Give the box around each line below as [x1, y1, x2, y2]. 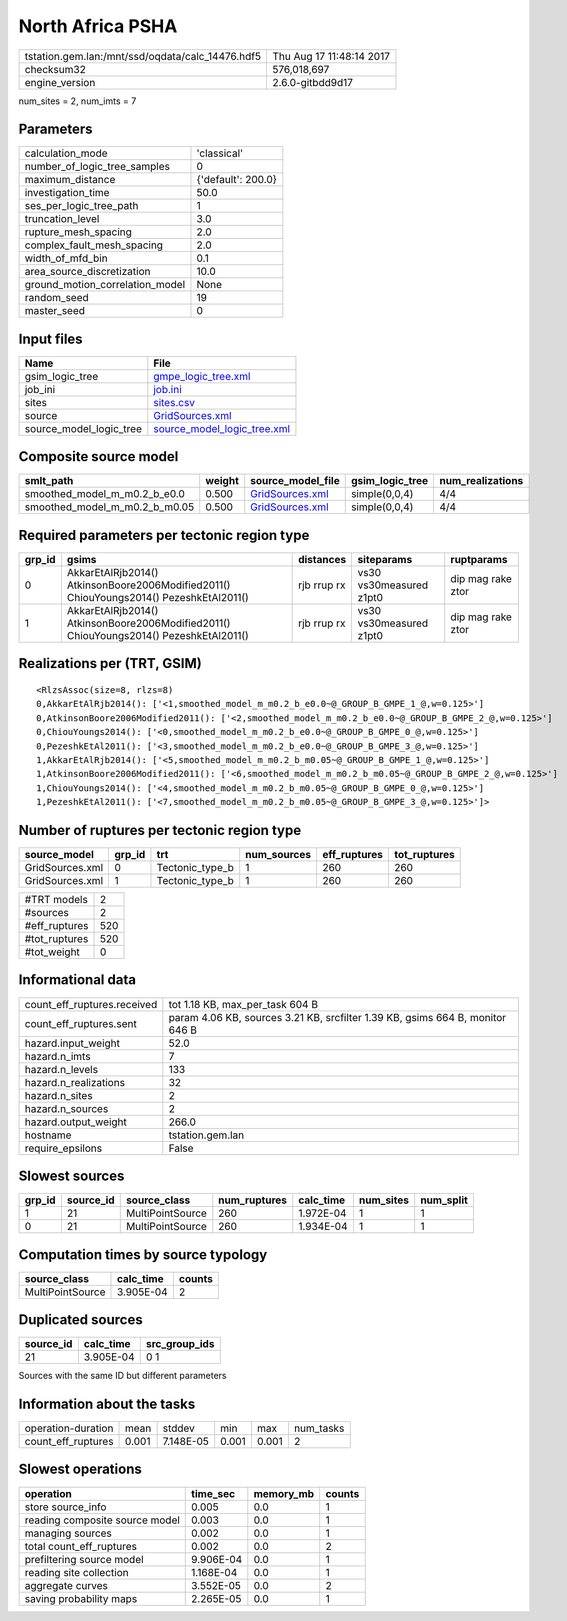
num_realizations [439, 474, 524, 488]
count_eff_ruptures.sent [24, 1016, 137, 1030]
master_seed [24, 304, 85, 318]
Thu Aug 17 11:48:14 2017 [271, 49, 390, 63]
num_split [420, 1193, 469, 1207]
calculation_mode [24, 146, 109, 160]
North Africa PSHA [18, 15, 178, 37]
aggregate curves [24, 1578, 109, 1592]
